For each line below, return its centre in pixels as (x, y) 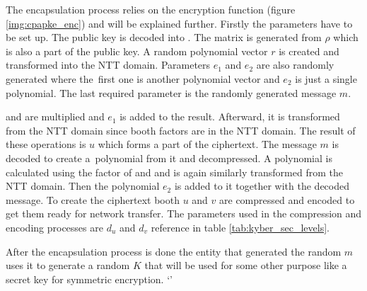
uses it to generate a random (68, 265)
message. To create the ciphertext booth (93, 199)
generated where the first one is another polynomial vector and (143, 78)
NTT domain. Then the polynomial (83, 186)
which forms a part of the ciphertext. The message (207, 144)
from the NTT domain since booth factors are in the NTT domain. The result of (181, 130)
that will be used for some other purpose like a (246, 265)
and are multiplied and (55, 116)
